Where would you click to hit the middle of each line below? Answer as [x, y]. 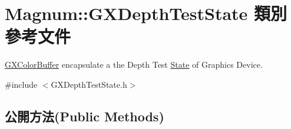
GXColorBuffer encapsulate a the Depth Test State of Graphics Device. [134, 64]
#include [21, 84]
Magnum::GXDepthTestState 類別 [146, 13]
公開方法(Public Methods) [85, 116]
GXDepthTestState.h [89, 84]
